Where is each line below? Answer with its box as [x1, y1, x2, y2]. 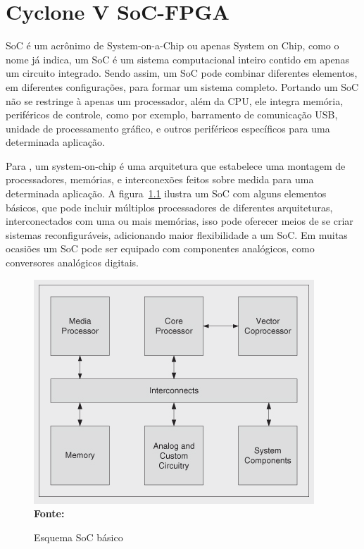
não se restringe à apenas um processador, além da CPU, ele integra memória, [6, 93, 344, 108]
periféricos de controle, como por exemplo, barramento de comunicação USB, [6, 107, 338, 122]
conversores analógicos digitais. [6, 255, 139, 270]
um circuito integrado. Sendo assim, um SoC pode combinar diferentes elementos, [6, 66, 358, 80]
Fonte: [34, 506, 65, 521]
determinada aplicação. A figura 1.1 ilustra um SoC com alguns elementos [6, 186, 327, 201]
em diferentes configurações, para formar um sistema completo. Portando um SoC [6, 79, 359, 94]
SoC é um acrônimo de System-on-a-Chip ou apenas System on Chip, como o [6, 38, 339, 53]
